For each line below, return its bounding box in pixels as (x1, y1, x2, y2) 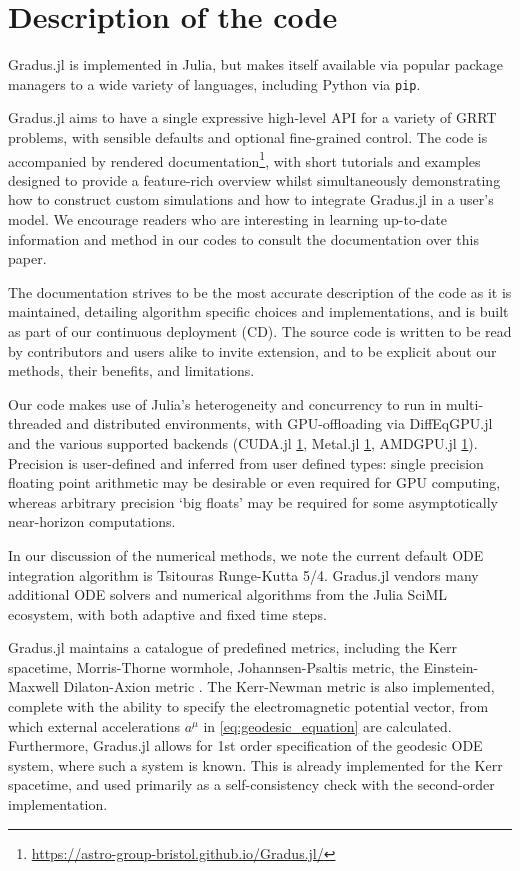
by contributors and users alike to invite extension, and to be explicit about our (8, 340, 497, 361)
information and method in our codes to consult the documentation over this (8, 228, 479, 249)
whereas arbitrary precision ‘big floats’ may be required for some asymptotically (8, 491, 498, 512)
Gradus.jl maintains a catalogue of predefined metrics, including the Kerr (8, 637, 457, 658)
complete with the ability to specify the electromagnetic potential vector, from (8, 696, 489, 717)
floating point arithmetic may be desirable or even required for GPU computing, (8, 472, 501, 493)
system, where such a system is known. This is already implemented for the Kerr (8, 754, 503, 775)
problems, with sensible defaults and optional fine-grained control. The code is (8, 126, 488, 147)
